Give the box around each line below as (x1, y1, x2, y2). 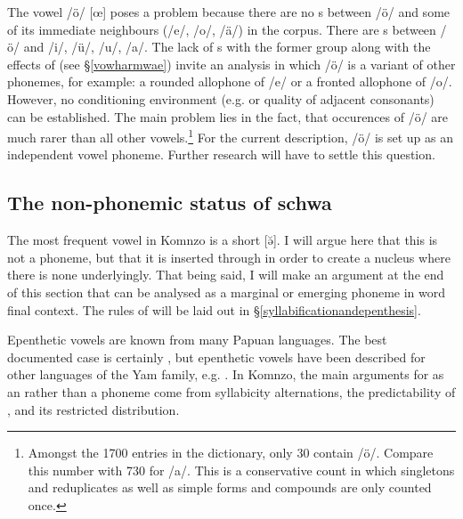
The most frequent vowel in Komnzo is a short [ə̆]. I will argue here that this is (7, 231, 438, 249)
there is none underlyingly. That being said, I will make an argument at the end (7, 265, 444, 284)
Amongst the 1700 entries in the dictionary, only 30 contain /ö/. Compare (28, 443, 434, 462)
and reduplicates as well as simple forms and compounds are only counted (28, 478, 432, 497)
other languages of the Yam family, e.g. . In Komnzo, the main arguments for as (7, 365, 444, 384)
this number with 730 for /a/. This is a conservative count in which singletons (28, 460, 455, 479)
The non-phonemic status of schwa (7, 189, 332, 216)
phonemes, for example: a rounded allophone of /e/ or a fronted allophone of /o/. (7, 72, 452, 91)
